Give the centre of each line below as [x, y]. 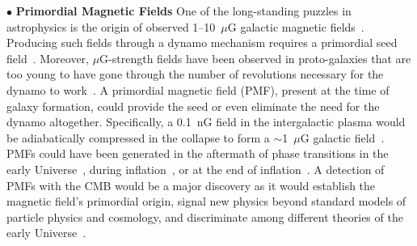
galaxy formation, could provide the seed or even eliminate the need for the [193, 106]
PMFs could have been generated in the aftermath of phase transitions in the [198, 153]
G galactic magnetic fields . [296, 26]
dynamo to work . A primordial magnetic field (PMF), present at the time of [198, 89]
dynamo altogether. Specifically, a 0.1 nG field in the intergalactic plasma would [206, 122]
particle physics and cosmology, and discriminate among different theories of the [205, 216]
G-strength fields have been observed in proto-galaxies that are [255, 58]
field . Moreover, [48, 58]
